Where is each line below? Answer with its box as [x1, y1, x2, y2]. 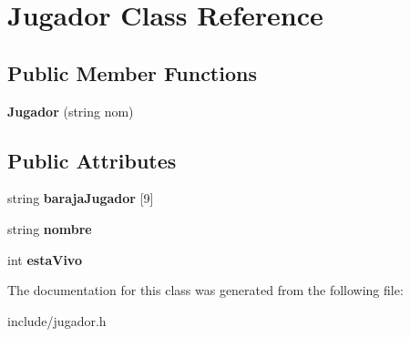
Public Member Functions [7, 58, 257, 87]
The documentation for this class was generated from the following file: [7, 281, 404, 300]
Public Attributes [7, 146, 177, 174]
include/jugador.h [7, 311, 107, 330]
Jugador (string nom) [7, 101, 134, 120]
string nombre [7, 219, 92, 238]
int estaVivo [7, 250, 82, 269]
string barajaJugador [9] [7, 189, 154, 208]
